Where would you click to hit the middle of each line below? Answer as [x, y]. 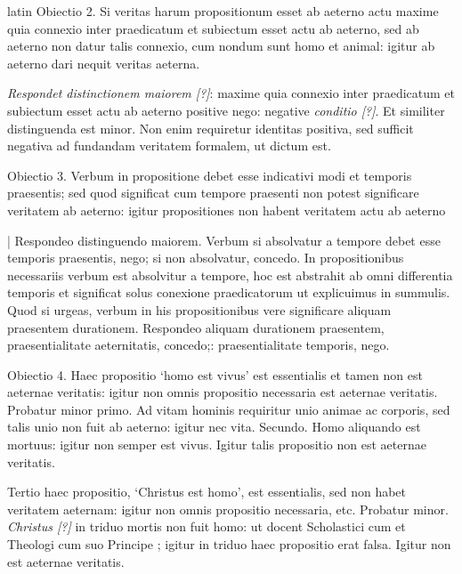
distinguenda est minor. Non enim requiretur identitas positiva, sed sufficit [211, 128]
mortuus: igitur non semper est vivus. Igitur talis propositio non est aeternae [217, 445]
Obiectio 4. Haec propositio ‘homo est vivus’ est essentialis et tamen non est [215, 374]
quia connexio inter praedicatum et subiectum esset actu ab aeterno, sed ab [213, 28]
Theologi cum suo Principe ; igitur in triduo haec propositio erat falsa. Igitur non [229, 544]
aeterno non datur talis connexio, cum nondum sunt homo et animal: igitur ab [221, 46]
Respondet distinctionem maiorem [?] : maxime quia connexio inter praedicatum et [231, 93]
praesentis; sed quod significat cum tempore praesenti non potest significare [213, 193]
